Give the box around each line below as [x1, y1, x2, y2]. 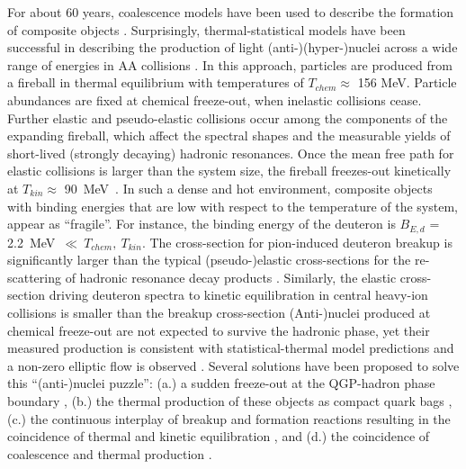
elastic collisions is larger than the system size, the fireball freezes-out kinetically [7, 161, 452, 180]
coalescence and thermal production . [7, 444, 212, 463]
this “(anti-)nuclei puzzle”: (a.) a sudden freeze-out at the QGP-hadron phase [7, 374, 435, 392]
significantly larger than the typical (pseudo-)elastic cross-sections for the [7, 250, 411, 269]
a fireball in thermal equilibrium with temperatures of [7, 73, 304, 92]
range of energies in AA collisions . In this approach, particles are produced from [7, 55, 453, 74]
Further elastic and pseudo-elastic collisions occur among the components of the [7, 108, 448, 127]
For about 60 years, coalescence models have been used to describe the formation [7, 3, 454, 21]
